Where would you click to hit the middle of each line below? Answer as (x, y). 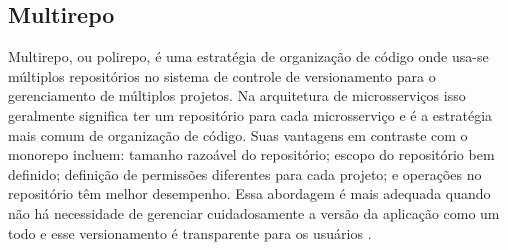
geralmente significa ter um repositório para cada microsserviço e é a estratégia (250, 114)
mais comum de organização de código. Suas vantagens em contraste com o (238, 134)
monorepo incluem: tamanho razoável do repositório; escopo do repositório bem (251, 154)
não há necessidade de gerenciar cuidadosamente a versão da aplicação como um (254, 212)
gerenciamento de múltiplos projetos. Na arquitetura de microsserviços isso (237, 95)
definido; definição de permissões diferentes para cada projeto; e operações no (245, 173)
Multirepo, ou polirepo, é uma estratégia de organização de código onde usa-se (248, 56)
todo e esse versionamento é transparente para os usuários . (190, 232)
